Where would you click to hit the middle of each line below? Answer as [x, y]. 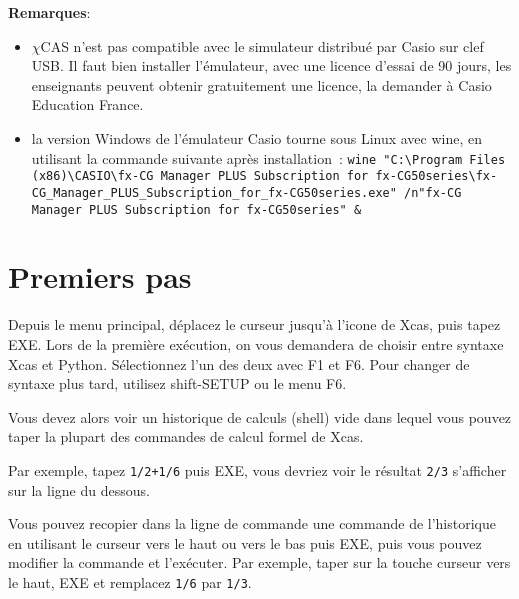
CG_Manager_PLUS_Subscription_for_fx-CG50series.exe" [214, 192]
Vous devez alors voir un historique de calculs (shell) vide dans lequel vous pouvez [260, 416]
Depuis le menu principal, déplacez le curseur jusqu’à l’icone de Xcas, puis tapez [254, 324]
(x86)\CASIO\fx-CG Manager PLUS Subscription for [200, 176]
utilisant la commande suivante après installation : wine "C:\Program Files [268, 157]
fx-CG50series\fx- [436, 176]
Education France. [87, 104]
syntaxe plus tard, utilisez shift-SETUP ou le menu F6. [177, 383]
